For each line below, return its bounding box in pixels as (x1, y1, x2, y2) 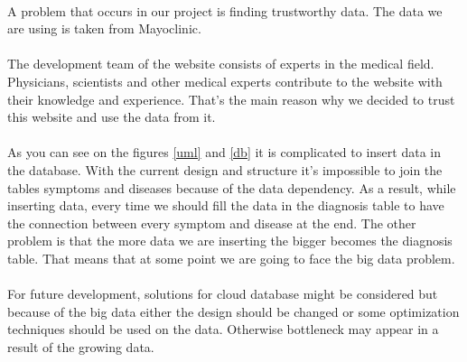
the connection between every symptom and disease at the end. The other (7, 213, 416, 232)
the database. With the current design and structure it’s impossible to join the (7, 160, 443, 179)
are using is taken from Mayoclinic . (7, 19, 201, 38)
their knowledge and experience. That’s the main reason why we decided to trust (7, 89, 455, 108)
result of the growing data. (7, 337, 154, 356)
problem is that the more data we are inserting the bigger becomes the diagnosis (7, 231, 453, 250)
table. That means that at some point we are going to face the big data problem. (7, 248, 455, 267)
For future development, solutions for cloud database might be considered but (7, 284, 438, 303)
